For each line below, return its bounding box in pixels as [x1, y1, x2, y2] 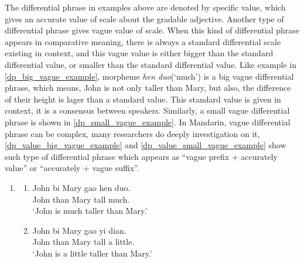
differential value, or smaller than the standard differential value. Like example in [5, 58, 296, 70]
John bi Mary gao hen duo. [32, 181, 131, 193]
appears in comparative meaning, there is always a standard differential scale [5, 35, 281, 47]
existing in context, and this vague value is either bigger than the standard [5, 47, 274, 59]
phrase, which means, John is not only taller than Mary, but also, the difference [5, 81, 291, 94]
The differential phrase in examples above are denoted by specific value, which [5, 1, 286, 13]
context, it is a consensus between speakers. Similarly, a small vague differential [5, 104, 290, 117]
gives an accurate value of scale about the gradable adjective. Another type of [5, 12, 284, 25]
